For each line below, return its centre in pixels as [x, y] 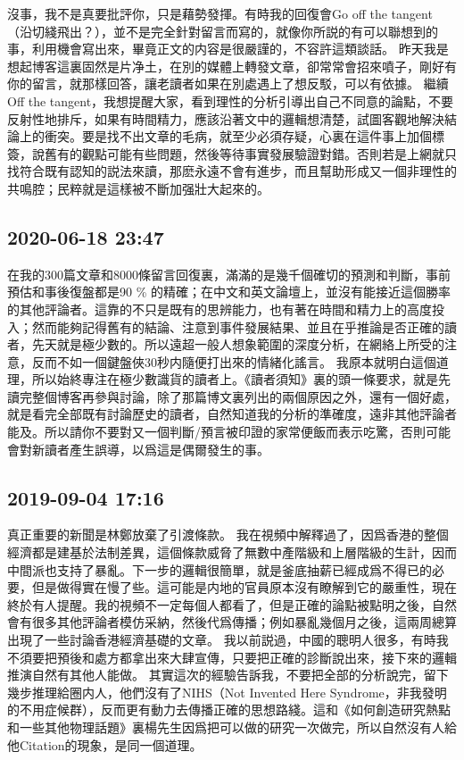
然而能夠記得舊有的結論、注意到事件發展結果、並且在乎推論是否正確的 [238, 326]
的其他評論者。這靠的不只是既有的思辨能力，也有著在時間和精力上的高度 [220, 309]
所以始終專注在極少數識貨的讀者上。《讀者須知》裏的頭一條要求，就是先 [241, 379]
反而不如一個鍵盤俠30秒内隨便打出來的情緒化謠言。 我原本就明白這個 [234, 361]
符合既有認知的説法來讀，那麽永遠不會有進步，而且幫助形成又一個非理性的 [238, 171]
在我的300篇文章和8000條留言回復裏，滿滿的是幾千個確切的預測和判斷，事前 [229, 274]
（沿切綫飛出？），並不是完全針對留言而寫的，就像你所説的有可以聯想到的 [223, 31]
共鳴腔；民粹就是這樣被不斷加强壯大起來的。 [138, 188]
